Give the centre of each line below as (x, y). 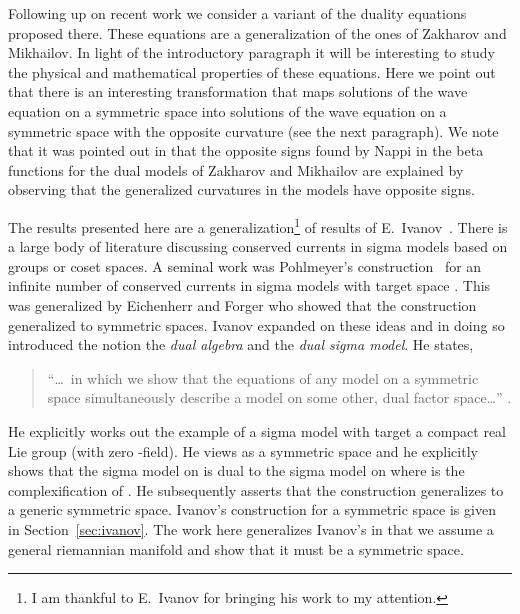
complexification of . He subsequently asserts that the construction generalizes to (256, 489)
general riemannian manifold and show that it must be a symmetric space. (236, 548)
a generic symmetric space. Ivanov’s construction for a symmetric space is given (252, 509)
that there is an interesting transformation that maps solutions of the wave (238, 91)
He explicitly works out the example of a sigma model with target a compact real (257, 430)
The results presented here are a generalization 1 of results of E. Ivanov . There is (258, 225)
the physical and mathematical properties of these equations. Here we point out (252, 71)
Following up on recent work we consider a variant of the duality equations (237, 13)
